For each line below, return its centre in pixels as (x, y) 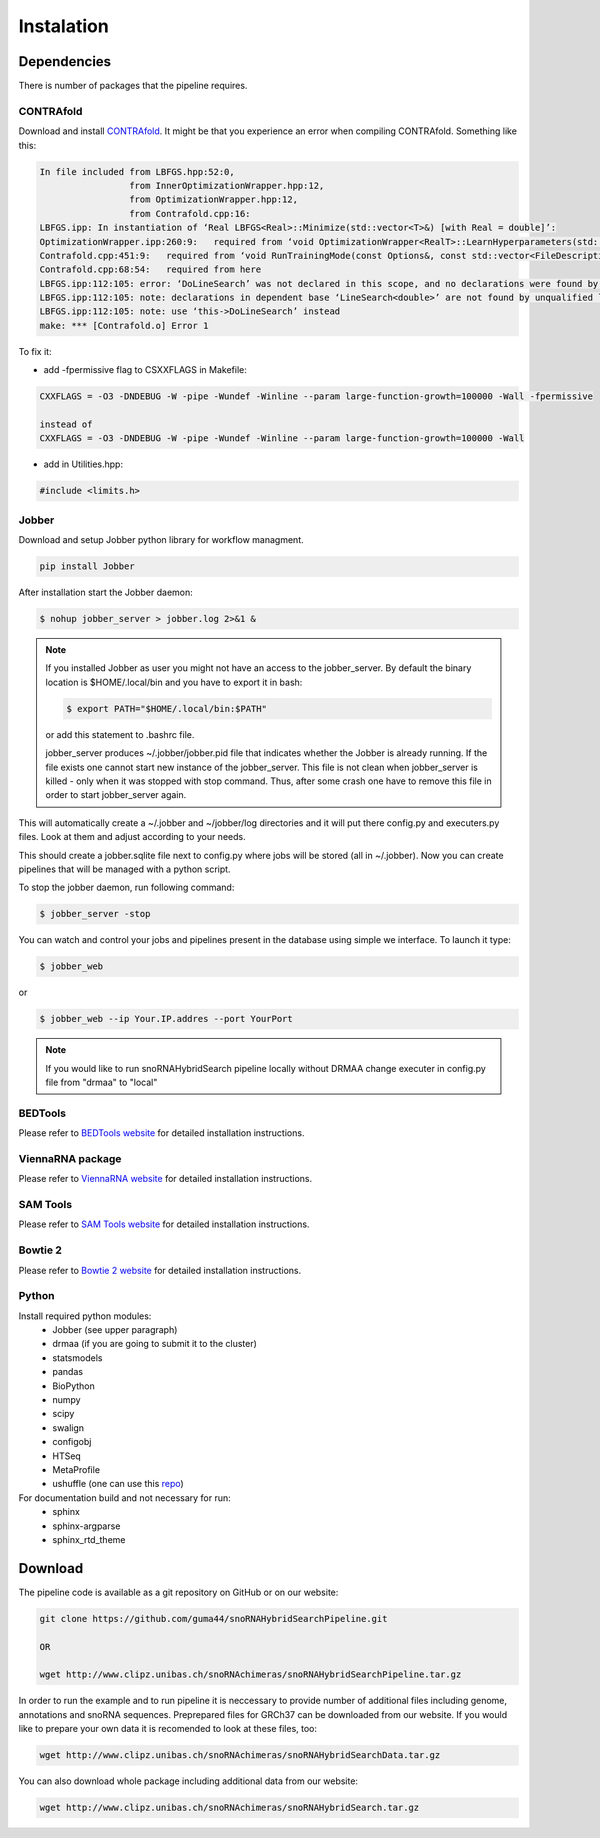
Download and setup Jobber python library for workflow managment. (161, 540)
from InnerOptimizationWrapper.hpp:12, (226, 185)
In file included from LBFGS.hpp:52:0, (137, 171)
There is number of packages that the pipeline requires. (133, 86)
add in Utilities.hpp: (83, 464)
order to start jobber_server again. (116, 795)
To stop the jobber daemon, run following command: (126, 887)
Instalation (63, 26)
